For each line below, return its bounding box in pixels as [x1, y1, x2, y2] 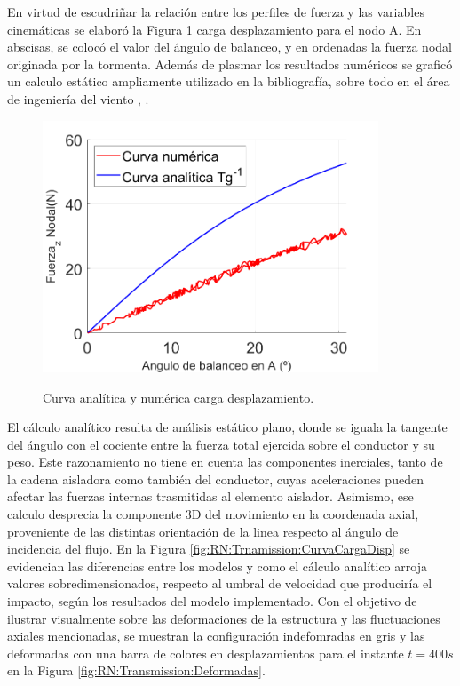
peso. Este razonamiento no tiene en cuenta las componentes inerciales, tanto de [7, 452, 443, 471]
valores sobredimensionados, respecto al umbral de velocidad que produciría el [7, 574, 432, 593]
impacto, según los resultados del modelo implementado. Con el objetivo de [7, 592, 417, 610]
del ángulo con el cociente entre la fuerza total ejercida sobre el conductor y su [7, 435, 435, 453]
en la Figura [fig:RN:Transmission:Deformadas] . [7, 661, 266, 680]
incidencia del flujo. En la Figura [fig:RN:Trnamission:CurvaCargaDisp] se [7, 539, 410, 558]
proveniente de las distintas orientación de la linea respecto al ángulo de [7, 522, 399, 540]
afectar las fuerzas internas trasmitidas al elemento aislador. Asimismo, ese [7, 487, 414, 506]
